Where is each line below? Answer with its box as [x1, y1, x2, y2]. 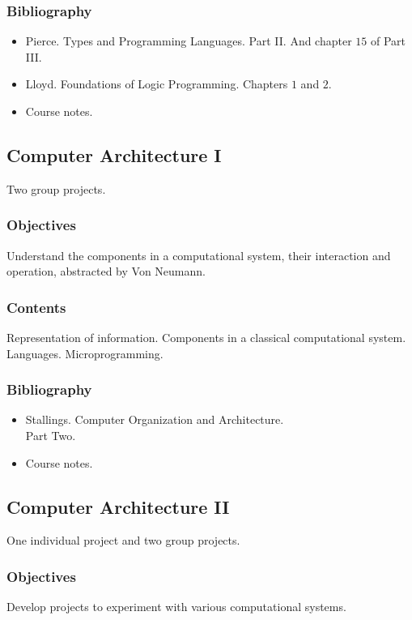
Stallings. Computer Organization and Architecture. [25, 411, 284, 428]
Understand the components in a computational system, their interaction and [6, 246, 391, 263]
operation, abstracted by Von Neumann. [6, 263, 206, 280]
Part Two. [25, 427, 76, 444]
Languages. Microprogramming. [6, 344, 164, 361]
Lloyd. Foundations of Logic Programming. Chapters [25, 75, 288, 92]
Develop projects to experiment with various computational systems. [6, 598, 346, 615]
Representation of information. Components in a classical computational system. [6, 329, 406, 346]
